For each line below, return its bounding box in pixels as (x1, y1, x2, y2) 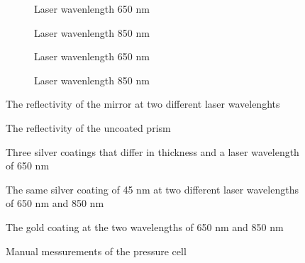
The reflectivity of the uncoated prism (6, 120, 171, 135)
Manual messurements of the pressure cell (6, 243, 187, 258)
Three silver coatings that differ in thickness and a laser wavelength (6, 144, 299, 159)
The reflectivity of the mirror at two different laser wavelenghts (6, 96, 280, 111)
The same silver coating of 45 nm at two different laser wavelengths (6, 181, 299, 196)
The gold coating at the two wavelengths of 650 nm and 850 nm (6, 219, 284, 234)
